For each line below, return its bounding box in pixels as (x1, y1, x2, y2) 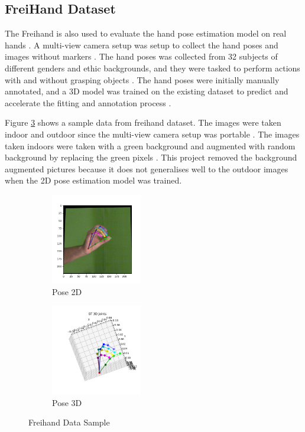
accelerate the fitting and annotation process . (5, 96, 171, 109)
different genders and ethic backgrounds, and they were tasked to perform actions (5, 61, 300, 74)
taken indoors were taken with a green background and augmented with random (5, 139, 296, 152)
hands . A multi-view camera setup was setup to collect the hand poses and (5, 38, 278, 51)
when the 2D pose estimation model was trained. (5, 174, 182, 186)
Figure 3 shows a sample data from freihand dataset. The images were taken (5, 116, 281, 129)
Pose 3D (52, 396, 82, 408)
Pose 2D (52, 285, 82, 297)
